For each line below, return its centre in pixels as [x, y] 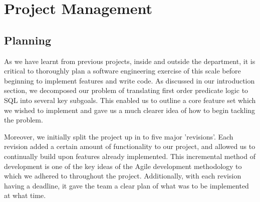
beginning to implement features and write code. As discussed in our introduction [129, 80]
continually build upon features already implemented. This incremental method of [130, 156]
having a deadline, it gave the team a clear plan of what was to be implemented [126, 185]
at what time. [25, 195]
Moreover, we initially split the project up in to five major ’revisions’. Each [119, 136]
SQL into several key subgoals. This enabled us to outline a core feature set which [130, 100]
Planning [28, 40]
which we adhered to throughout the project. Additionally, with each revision [123, 176]
